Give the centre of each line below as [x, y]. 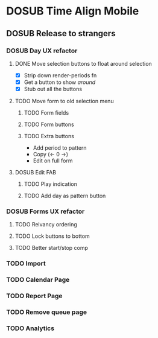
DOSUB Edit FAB [35, 173]
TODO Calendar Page [38, 280]
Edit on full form [53, 161]
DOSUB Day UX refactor [42, 51]
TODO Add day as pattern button [65, 196]
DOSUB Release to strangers [61, 33]
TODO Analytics [30, 328]
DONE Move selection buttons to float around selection [83, 63]
